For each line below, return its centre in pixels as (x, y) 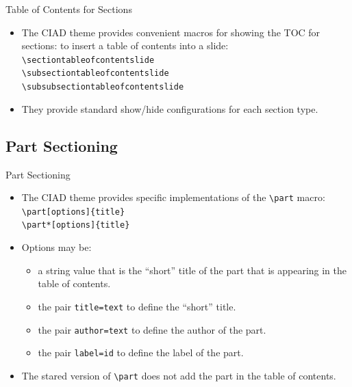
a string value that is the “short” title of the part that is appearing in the (192, 270)
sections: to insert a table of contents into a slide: (125, 45)
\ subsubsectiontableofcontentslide (103, 87)
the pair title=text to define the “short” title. (137, 306)
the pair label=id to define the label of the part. (141, 352)
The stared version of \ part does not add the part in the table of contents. (179, 375)
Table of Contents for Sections (69, 9)
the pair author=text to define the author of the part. (152, 329)
